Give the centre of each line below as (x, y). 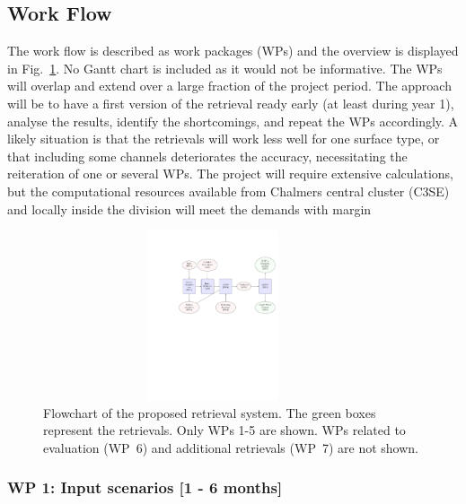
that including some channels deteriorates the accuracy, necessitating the (207, 156)
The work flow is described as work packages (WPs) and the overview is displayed (233, 51)
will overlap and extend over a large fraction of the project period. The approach (229, 86)
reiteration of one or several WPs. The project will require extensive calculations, (230, 174)
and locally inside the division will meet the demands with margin (189, 209)
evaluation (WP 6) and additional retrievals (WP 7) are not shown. (231, 447)
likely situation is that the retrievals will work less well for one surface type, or (224, 139)
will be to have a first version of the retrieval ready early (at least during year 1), (231, 103)
